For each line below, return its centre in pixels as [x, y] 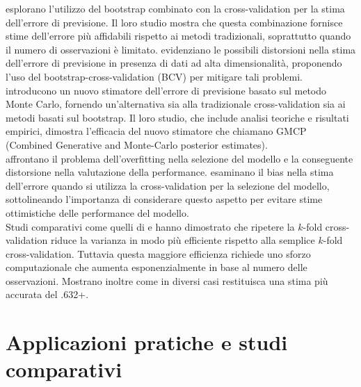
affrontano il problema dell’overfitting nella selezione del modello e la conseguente [179, 158]
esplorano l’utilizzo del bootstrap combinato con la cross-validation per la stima [175, 8]
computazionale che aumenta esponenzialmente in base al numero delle [157, 267]
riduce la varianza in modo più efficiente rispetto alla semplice [183, 240]
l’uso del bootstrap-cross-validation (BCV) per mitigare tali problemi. [154, 76]
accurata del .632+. [47, 294]
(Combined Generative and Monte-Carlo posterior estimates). [137, 144]
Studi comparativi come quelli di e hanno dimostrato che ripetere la [150, 226]
